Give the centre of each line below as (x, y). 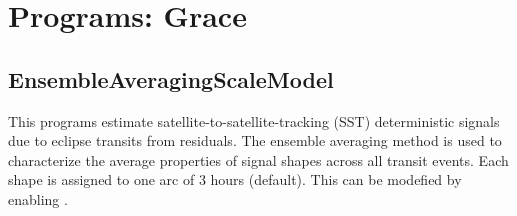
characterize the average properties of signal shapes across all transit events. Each (258, 159)
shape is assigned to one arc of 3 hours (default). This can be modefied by (235, 179)
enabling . (38, 198)
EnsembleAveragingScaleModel (171, 78)
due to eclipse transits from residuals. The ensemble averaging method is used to (255, 140)
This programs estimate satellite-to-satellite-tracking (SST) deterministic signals (254, 120)
